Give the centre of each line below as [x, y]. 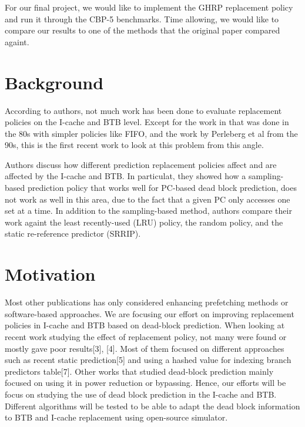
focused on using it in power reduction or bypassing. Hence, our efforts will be [145, 383]
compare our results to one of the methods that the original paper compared [143, 30]
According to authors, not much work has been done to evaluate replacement [143, 110]
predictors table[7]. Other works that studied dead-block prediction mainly [139, 371]
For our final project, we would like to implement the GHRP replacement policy [149, 7]
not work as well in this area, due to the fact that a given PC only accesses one [148, 199]
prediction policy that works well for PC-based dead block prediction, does [162, 188]
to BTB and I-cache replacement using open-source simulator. [116, 417]
